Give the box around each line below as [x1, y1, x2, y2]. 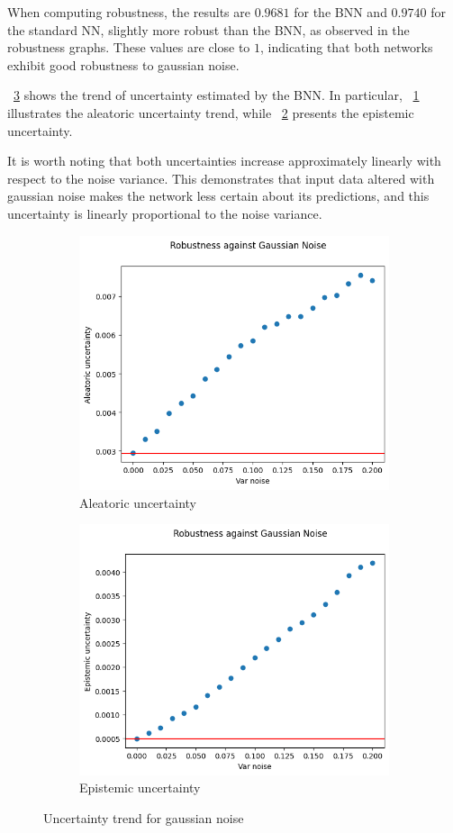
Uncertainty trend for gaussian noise [43, 809, 244, 828]
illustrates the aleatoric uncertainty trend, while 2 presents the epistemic [7, 103, 414, 122]
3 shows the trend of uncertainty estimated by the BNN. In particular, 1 [14, 86, 420, 104]
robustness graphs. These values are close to [7, 38, 250, 57]
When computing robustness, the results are [7, 3, 251, 21]
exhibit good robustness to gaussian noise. [7, 55, 240, 74]
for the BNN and [294, 3, 387, 21]
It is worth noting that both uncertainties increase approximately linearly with [7, 151, 441, 170]
